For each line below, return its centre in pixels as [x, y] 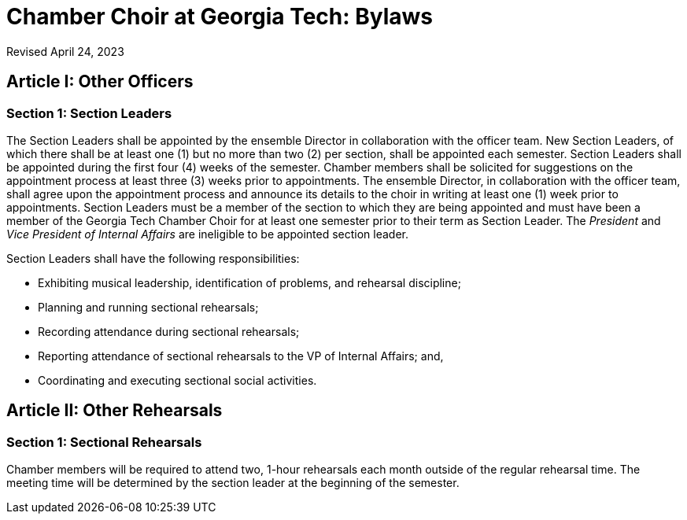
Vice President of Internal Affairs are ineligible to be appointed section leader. [207, 234]
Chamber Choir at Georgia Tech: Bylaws [220, 17]
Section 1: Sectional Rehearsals [104, 442]
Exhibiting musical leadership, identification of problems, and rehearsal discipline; [249, 282]
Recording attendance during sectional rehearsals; [169, 331]
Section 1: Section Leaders [89, 113]
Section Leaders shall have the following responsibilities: [153, 258]
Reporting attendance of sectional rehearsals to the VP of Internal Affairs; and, [241, 356]
